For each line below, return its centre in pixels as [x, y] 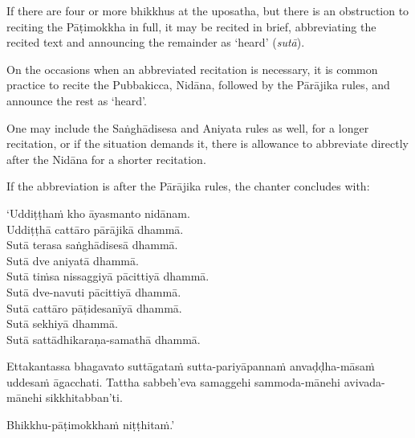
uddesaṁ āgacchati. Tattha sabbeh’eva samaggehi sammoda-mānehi [174, 381]
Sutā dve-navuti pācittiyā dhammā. [94, 291]
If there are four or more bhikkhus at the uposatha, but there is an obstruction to [208, 10]
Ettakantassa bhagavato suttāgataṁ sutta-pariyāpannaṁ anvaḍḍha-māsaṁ [191, 366]
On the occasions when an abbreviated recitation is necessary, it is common [192, 69]
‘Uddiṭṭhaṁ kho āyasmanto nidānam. [98, 213]
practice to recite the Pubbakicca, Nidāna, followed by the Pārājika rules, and [198, 85]
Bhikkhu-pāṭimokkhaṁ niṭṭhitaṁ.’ [91, 425]
